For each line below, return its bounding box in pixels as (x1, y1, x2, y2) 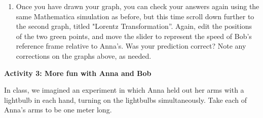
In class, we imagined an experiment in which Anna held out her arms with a (4, 85, 244, 95)
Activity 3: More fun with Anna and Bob (4, 67, 152, 78)
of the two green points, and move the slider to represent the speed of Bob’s (16, 30, 252, 41)
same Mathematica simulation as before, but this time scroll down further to (16, 11, 254, 21)
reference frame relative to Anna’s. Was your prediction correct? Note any (16, 41, 246, 51)
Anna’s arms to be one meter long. (4, 104, 112, 115)
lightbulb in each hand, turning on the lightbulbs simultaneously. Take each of (4, 94, 247, 105)
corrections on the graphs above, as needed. (16, 50, 152, 61)
